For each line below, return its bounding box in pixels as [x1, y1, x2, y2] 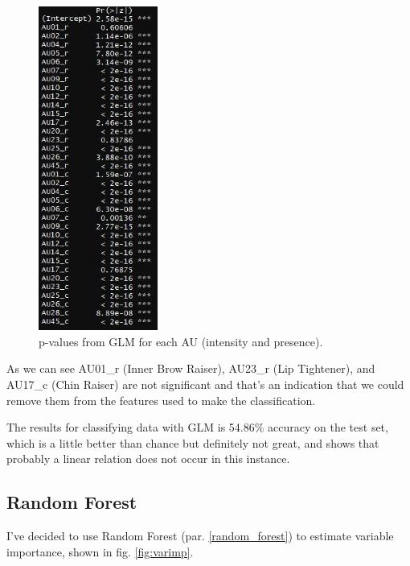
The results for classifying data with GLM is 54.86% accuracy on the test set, [6, 419, 388, 436]
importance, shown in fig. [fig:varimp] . [6, 543, 194, 560]
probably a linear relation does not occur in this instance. [6, 450, 290, 467]
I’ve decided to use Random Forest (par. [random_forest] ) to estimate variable [6, 527, 394, 544]
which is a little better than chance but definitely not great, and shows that [6, 434, 379, 451]
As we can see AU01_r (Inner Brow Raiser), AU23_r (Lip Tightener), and [6, 360, 375, 377]
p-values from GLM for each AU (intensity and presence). [39, 333, 323, 349]
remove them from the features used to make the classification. [6, 391, 316, 408]
